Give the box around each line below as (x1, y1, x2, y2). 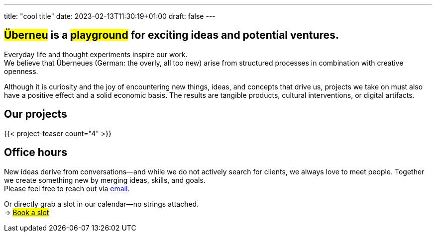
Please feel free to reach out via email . (4, 184, 130, 193)
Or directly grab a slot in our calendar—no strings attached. (4, 199, 199, 208)
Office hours (4, 146, 68, 159)
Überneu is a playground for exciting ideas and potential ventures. (4, 29, 339, 42)
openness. (4, 67, 38, 76)
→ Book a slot (4, 208, 49, 217)
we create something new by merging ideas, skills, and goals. (4, 175, 206, 184)
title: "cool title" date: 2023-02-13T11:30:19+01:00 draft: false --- (4, 12, 216, 20)
